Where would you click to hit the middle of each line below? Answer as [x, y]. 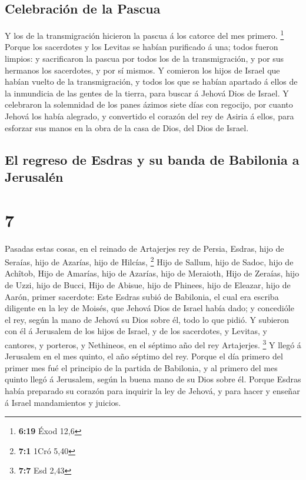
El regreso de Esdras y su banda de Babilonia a [152, 159]
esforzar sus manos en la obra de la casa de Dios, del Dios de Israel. [127, 127]
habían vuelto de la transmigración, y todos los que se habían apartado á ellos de [151, 81]
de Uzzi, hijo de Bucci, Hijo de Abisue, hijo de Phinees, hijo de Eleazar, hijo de [148, 284]
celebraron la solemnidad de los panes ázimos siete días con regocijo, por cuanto [149, 104]
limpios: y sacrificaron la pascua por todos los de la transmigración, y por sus [144, 59]
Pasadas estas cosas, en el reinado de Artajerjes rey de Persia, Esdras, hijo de [144, 248]
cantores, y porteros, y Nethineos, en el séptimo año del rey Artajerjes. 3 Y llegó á [153, 344]
